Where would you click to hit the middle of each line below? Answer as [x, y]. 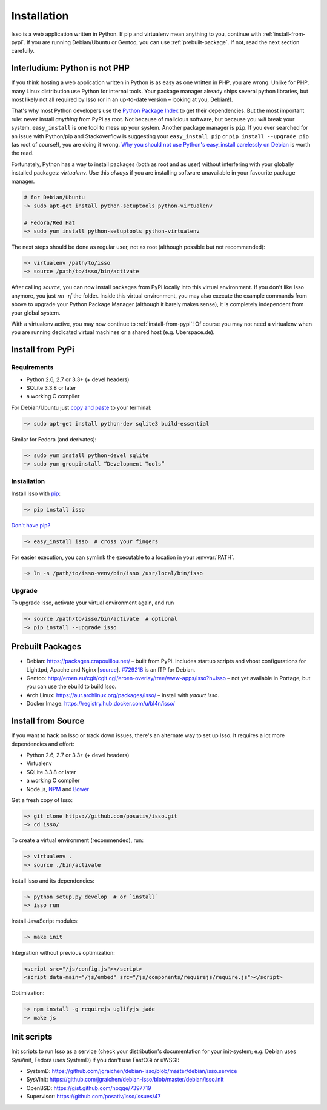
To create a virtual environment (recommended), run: [77, 840]
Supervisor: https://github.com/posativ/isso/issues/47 [94, 1097]
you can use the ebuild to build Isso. [71, 687]
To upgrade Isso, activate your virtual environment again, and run [93, 603]
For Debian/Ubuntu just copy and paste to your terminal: [81, 407]
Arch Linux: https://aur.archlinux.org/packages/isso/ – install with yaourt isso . [123, 695]
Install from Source [48, 721]
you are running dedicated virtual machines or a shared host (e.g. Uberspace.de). [113, 332]
